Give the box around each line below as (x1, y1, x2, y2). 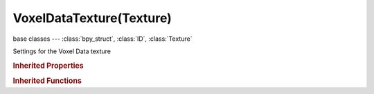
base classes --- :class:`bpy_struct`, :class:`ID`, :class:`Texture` (12, 35, 193, 43)
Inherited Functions (12, 76, 82, 86)
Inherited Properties (12, 61, 84, 70)
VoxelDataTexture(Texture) (12, 10, 172, 26)
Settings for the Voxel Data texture (12, 47, 111, 55)
